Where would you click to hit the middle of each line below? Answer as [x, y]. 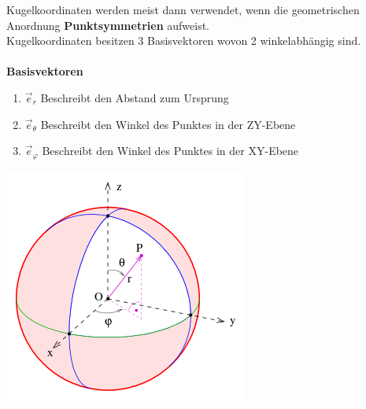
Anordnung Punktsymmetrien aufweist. [108, 25]
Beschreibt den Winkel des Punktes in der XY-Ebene [170, 151]
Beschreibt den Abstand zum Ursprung [135, 97]
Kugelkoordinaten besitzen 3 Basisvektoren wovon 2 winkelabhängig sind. [184, 41]
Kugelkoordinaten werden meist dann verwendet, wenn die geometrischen [183, 9]
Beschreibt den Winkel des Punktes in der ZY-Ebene [168, 124]
